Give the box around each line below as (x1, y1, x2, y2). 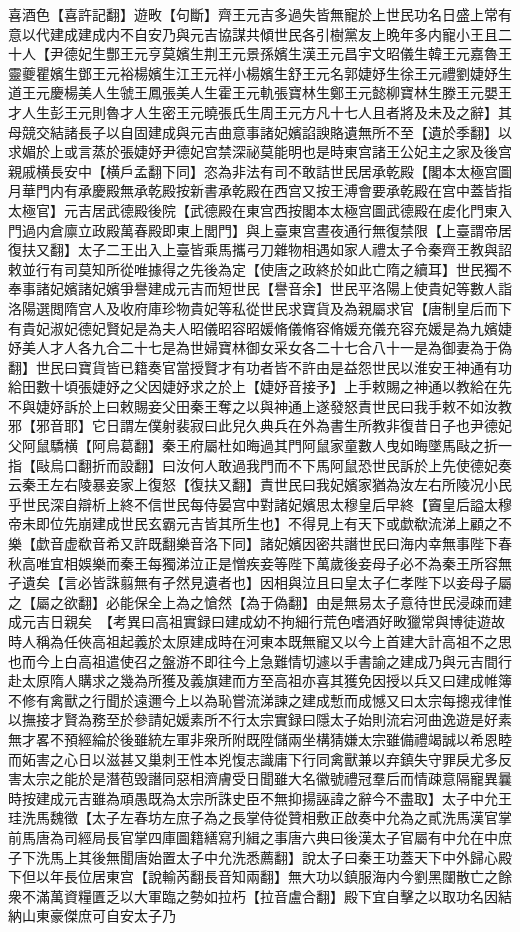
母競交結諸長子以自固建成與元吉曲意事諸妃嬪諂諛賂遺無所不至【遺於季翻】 (8, 121, 498, 142)
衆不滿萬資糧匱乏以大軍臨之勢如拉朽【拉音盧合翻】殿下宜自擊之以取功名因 (8, 885, 498, 906)
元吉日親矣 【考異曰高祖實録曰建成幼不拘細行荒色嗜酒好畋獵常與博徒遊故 (21, 611, 505, 632)
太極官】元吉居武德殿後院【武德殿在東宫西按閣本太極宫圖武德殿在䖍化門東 (8, 199, 498, 220)
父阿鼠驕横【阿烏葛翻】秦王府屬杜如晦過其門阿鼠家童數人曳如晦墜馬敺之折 (8, 435, 498, 456)
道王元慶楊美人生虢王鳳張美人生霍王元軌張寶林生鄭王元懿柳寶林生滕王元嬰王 (8, 82, 512, 103)
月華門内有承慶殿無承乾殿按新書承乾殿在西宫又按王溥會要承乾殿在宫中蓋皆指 (8, 180, 512, 201)
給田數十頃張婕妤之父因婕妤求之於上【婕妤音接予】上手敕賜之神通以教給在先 (8, 376, 512, 397)
